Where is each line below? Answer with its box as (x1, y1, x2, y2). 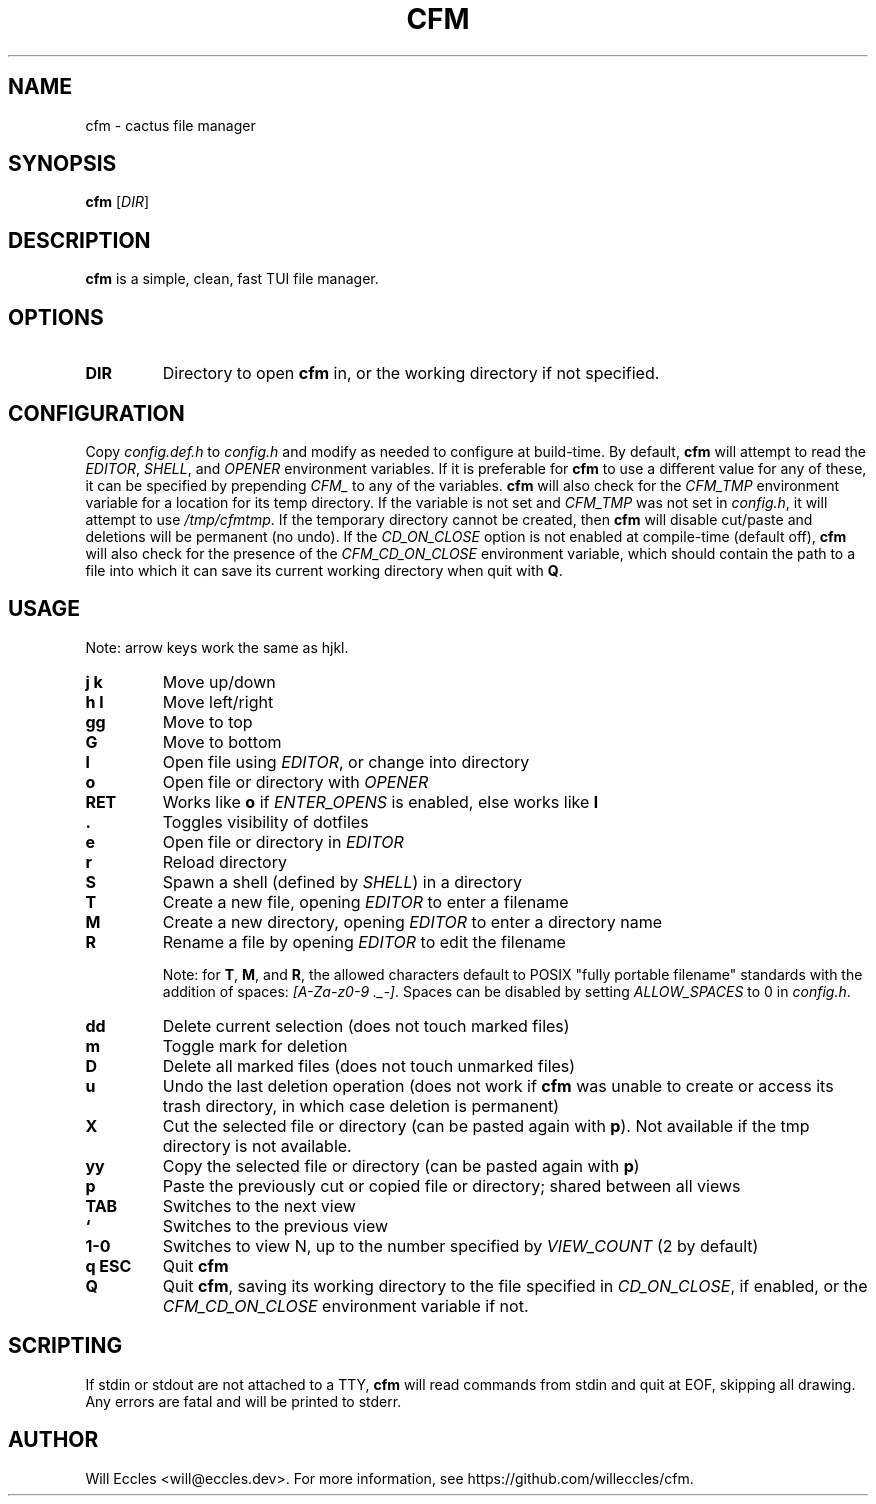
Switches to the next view (162, 1195, 356, 1216)
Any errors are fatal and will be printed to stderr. (85, 1392, 402, 1410)
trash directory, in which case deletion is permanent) (162, 1095, 560, 1116)
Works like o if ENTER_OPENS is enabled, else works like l (162, 791, 599, 812)
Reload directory (162, 851, 287, 872)
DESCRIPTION (8, 227, 151, 253)
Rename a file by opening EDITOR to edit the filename (162, 931, 566, 952)
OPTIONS (8, 304, 104, 330)
